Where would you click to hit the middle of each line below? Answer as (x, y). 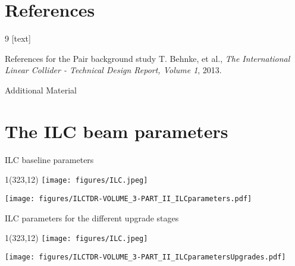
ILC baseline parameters (49, 159)
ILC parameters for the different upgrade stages (92, 218)
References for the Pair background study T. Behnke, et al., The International (147, 58)
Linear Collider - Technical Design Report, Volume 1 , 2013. (113, 70)
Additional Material (41, 90)
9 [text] (18, 38)
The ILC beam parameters (117, 131)
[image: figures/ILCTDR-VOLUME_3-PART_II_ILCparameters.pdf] (128, 198)
